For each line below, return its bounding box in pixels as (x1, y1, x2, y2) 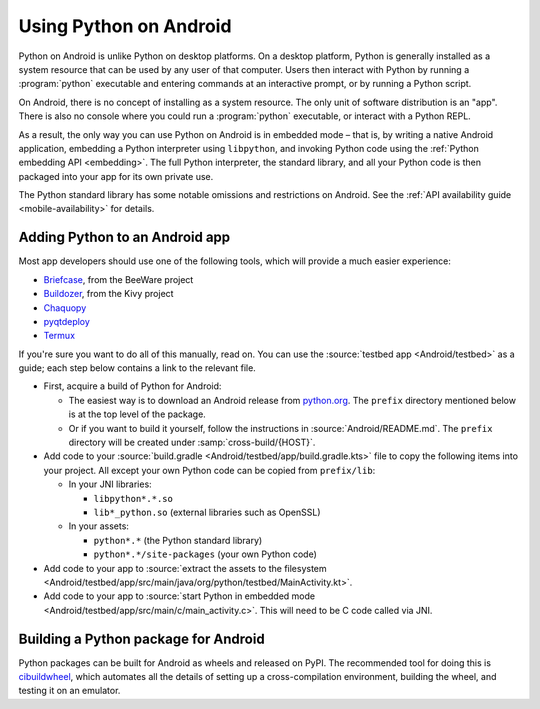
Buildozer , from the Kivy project (43, 288, 174, 300)
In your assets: (68, 520, 130, 532)
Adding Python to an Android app (18, 229, 231, 246)
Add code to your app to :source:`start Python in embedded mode (43, 590, 315, 602)
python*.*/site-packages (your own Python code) (93, 548, 317, 560)
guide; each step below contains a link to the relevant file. (18, 362, 257, 374)
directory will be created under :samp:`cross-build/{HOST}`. (68, 436, 316, 449)
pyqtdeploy (43, 315, 90, 327)
